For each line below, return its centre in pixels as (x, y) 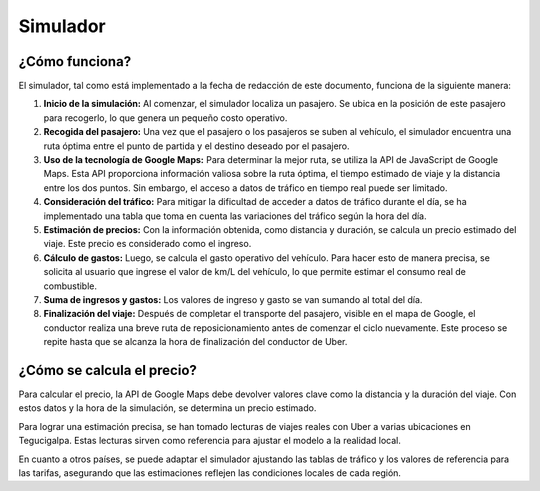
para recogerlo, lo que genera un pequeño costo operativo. (165, 117)
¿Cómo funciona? (75, 61)
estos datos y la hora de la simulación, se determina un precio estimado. (167, 408)
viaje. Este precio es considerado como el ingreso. (147, 244)
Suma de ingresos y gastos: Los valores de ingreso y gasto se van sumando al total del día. (233, 299)
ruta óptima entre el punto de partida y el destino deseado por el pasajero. (196, 146)
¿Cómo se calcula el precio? (107, 370)
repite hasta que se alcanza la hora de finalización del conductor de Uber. (195, 342)
